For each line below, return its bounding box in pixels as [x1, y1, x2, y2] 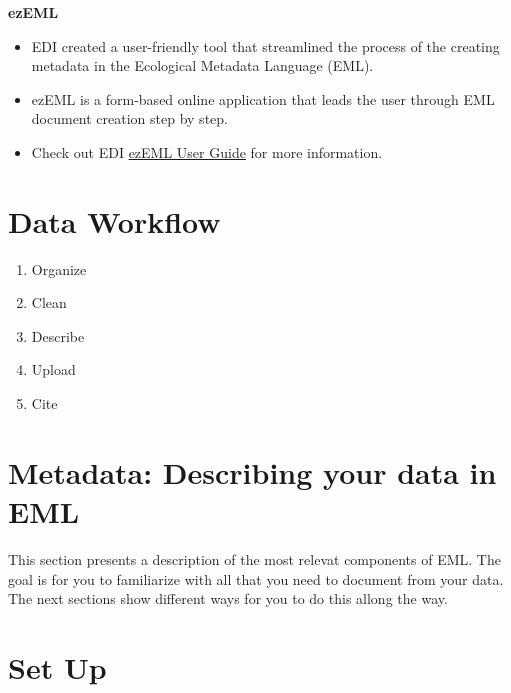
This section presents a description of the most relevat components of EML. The [8, 548, 501, 569]
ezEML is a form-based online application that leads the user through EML [31, 88, 495, 109]
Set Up [8, 646, 107, 687]
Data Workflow [8, 200, 221, 241]
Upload [31, 359, 76, 380]
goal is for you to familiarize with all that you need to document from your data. [8, 568, 504, 589]
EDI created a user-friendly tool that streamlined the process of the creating [31, 35, 500, 56]
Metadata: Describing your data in [8, 451, 497, 492]
